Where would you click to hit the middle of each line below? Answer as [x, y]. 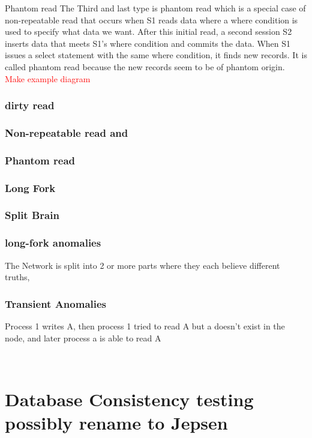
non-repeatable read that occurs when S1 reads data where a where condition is [151, 19]
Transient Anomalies [56, 303]
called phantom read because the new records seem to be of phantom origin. [145, 66]
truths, [17, 277]
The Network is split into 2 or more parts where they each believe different [142, 265]
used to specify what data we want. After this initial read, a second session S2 [148, 31]
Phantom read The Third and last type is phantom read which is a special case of [155, 8]
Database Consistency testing [129, 399]
